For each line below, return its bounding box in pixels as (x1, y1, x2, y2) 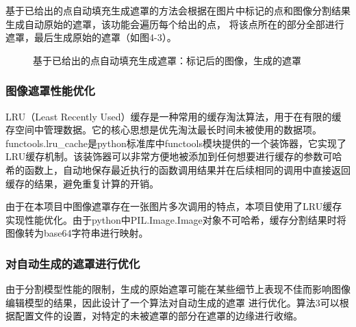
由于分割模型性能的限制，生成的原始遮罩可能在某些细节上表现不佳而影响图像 (5, 282, 351, 296)
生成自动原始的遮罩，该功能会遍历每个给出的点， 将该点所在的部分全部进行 (5, 16, 344, 31)
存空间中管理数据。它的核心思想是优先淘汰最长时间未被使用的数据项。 (5, 122, 322, 137)
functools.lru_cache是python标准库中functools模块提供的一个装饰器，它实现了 (5, 135, 347, 150)
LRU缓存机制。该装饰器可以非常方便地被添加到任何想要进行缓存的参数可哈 (5, 149, 342, 163)
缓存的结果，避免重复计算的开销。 (5, 176, 159, 190)
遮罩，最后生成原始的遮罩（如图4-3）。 (5, 30, 177, 44)
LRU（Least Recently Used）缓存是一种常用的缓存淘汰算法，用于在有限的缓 (5, 109, 342, 123)
